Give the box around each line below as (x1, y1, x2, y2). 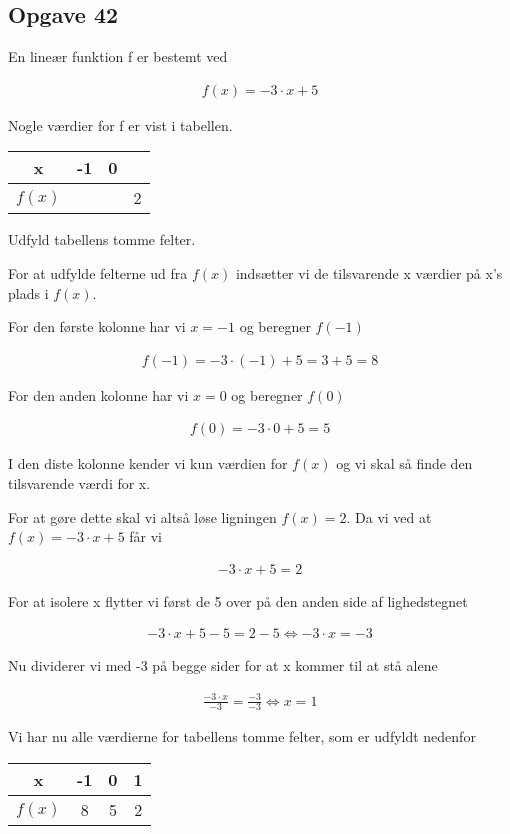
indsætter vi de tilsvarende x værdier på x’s (235, 263, 503, 284)
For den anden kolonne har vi (8, 384, 189, 405)
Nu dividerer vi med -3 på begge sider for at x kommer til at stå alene (8, 655, 438, 676)
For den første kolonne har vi (8, 316, 186, 337)
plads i (8, 282, 49, 303)
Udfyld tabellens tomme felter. (8, 229, 196, 250)
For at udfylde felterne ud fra (8, 263, 188, 284)
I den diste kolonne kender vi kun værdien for (8, 453, 288, 474)
